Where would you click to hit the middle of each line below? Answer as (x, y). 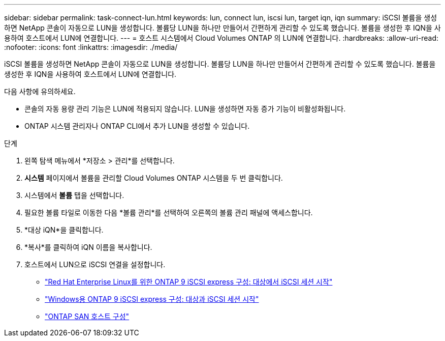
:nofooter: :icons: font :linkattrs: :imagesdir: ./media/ (91, 47)
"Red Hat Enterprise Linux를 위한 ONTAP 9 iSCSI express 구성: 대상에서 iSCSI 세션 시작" (189, 282)
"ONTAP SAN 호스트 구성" (87, 316)
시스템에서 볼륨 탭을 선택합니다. (74, 195)
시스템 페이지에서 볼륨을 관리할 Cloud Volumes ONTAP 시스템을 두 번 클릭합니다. (154, 178)
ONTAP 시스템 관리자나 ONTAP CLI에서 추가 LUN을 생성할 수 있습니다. (137, 126)
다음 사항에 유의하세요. (40, 91)
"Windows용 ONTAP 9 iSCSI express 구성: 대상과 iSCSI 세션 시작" (152, 299)
